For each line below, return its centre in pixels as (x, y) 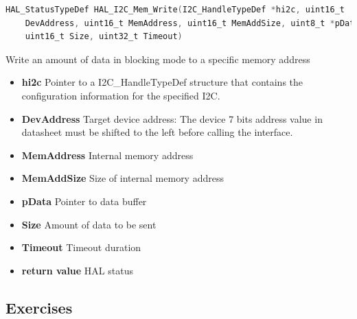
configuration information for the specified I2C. (121, 95)
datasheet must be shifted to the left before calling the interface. (157, 132)
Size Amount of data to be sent (89, 224)
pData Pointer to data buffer (84, 201)
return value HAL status (77, 270)
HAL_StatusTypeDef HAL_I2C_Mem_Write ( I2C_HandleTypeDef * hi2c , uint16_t (175, 10)
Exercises (39, 307)
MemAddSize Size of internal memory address (123, 178)
